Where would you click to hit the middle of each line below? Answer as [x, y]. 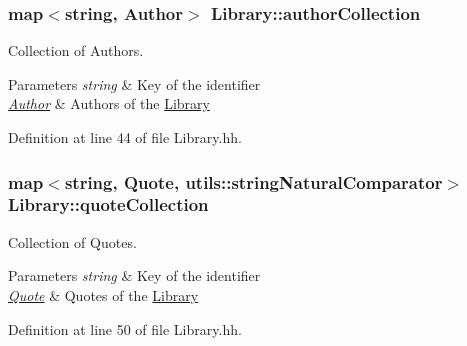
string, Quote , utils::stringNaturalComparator [253, 181]
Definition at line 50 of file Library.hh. [125, 328]
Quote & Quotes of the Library [103, 294]
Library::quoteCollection [108, 204]
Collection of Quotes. [72, 241]
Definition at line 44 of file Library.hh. [125, 137]
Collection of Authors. [76, 50]
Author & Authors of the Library [109, 103]
